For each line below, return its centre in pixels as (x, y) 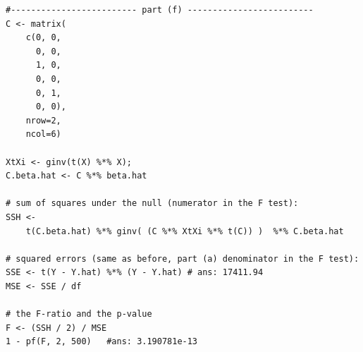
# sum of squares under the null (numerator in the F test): (152, 204)
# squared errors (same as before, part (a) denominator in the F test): (183, 259)
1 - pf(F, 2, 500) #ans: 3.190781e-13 (102, 342)
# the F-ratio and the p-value (79, 314)
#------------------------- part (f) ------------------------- (160, 10)
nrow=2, (43, 120)
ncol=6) (43, 134)
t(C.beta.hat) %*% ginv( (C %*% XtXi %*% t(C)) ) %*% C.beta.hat (185, 231)
